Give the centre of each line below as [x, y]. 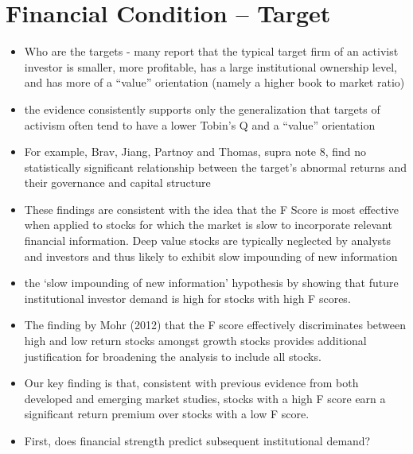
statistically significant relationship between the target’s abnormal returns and [215, 167]
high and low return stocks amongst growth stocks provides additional [195, 341]
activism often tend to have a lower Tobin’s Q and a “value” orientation [200, 124]
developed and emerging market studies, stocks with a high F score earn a [205, 398]
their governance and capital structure [117, 182]
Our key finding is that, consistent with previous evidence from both [191, 383]
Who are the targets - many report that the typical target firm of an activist [211, 51]
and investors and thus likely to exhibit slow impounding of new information [211, 256]
